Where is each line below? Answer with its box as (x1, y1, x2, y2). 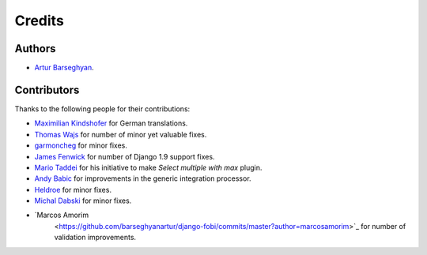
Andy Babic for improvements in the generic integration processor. (34, 174, 252, 183)
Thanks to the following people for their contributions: (14, 103, 191, 114)
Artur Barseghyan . (34, 63, 94, 73)
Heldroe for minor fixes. (34, 185, 112, 194)
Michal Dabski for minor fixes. (34, 196, 132, 205)
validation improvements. (54, 233, 137, 242)
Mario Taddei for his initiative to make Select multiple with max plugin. (34, 163, 263, 172)
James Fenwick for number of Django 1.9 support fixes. (34, 152, 215, 161)
